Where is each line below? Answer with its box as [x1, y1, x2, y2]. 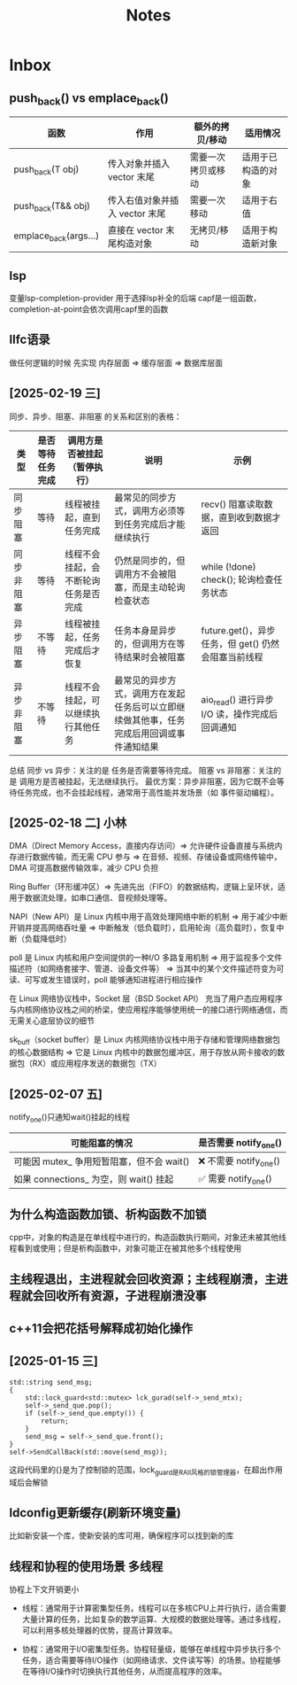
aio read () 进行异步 [201, 693, 274, 707]
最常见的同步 [114, 491, 168, 503]
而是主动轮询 [132, 581, 186, 594]
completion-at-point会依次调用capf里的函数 [9, 304, 169, 314]
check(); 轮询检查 [201, 573, 274, 586]
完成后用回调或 [114, 727, 177, 740]
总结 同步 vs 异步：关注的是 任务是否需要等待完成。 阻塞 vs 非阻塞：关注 [9, 765, 274, 775]
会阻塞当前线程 [201, 650, 263, 663]
